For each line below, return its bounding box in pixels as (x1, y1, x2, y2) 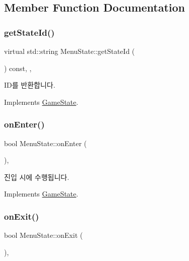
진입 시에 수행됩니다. (4, 171, 70, 182)
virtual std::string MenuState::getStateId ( (4, 46, 135, 56)
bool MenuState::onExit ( (4, 230, 83, 240)
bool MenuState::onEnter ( (4, 138, 87, 148)
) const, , (4, 62, 32, 73)
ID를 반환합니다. (4, 80, 55, 90)
